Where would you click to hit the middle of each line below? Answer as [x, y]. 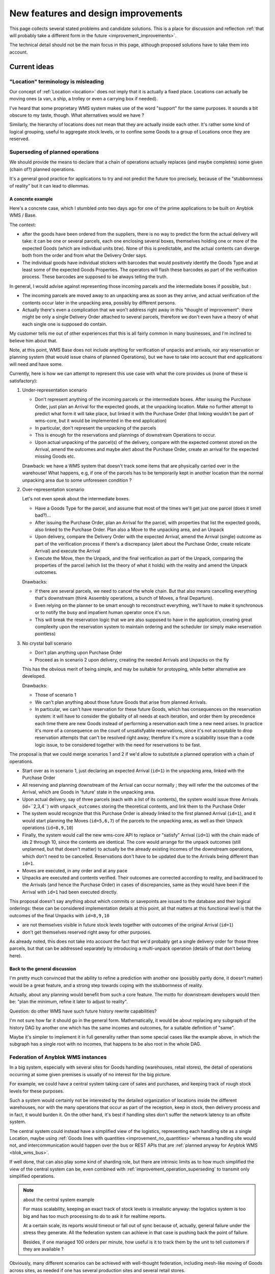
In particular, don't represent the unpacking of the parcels [95, 428]
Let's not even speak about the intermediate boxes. [76, 499]
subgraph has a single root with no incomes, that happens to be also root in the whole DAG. [105, 1044]
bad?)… [43, 515]
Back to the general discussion [43, 969]
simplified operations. [32, 1176]
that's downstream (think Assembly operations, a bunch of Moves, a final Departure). [124, 598]
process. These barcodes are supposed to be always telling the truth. [95, 277]
